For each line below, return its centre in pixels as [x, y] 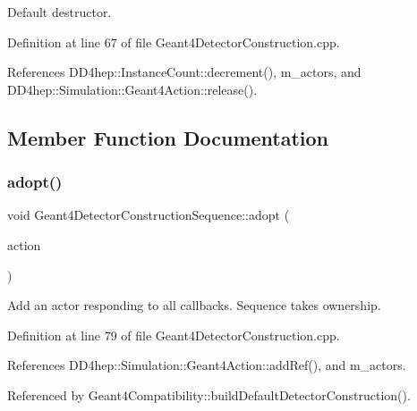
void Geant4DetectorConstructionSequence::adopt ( [149, 215]
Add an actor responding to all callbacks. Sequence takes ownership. [194, 305]
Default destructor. [60, 12]
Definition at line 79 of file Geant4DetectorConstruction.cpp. [174, 335]
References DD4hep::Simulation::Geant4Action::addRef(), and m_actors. [207, 365]
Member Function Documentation [168, 137]
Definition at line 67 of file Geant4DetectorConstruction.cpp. [174, 42]
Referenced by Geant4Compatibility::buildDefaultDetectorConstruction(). [209, 394]
